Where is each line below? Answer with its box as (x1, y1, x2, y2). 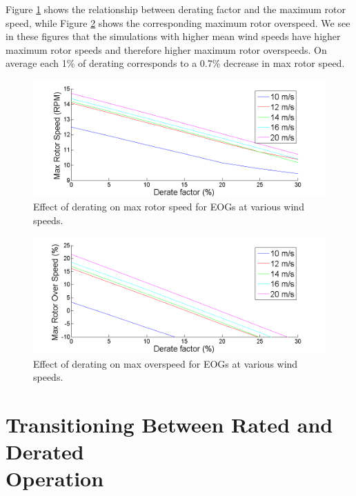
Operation (6, 464, 104, 493)
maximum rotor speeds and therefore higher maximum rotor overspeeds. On (6, 42, 327, 57)
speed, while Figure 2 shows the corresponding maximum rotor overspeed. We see (6, 15, 350, 30)
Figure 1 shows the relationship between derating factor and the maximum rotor (6, 2, 346, 16)
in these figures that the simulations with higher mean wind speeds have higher (6, 29, 341, 43)
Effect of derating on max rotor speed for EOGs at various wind (33, 199, 304, 214)
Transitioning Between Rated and (6, 410, 333, 438)
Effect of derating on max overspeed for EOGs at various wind (33, 356, 298, 370)
